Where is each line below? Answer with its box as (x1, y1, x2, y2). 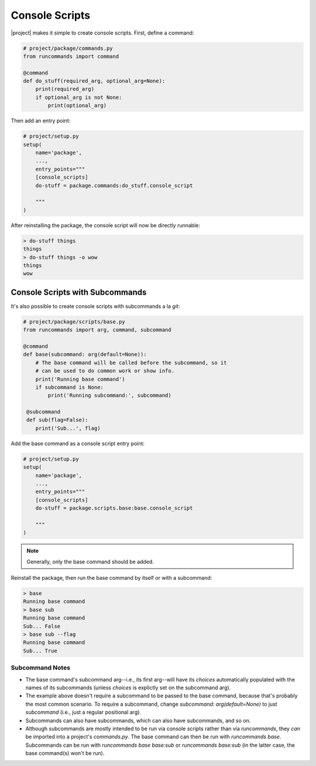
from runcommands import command (23, 53, 119, 60)
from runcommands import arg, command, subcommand (23, 327, 172, 333)
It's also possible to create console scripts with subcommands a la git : (11, 302, 180, 310)
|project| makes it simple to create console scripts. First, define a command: (11, 29, 194, 36)
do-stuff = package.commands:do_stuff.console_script (35, 182, 193, 189)
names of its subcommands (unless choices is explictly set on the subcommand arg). (25, 684, 231, 691)
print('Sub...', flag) (35, 425, 101, 432)
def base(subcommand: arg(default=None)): (23, 351, 147, 358)
